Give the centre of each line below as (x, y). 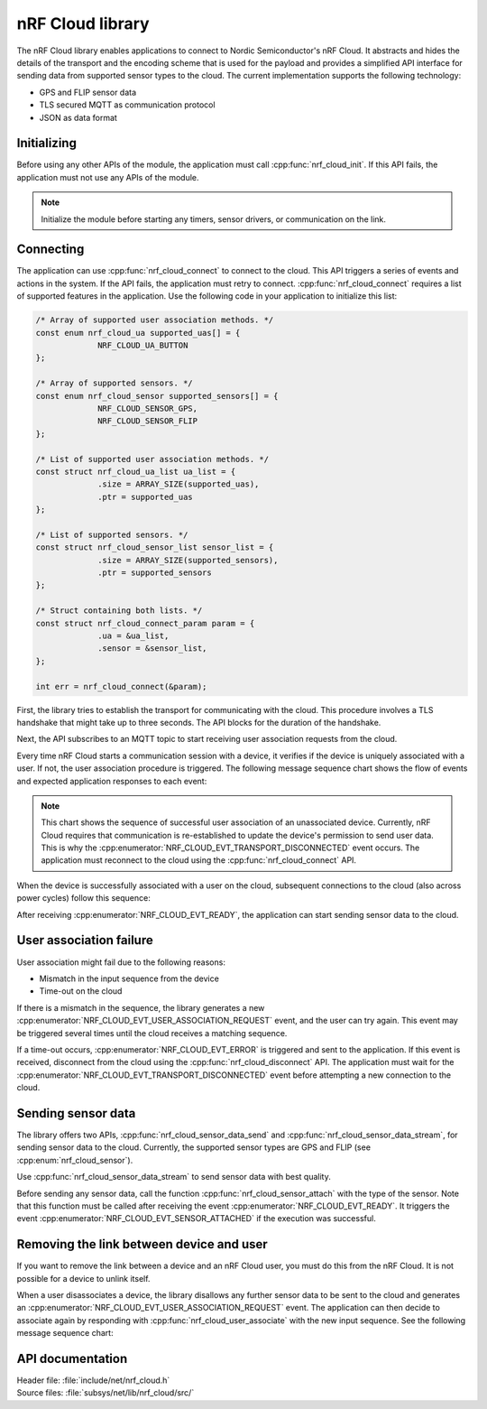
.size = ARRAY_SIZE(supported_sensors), (188, 560)
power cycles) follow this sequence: (83, 898)
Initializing (46, 143)
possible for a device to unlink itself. (83, 1278)
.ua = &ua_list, (133, 636)
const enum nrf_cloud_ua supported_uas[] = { (138, 333)
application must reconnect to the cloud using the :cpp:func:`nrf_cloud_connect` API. (198, 860)
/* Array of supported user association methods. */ (155, 320)
